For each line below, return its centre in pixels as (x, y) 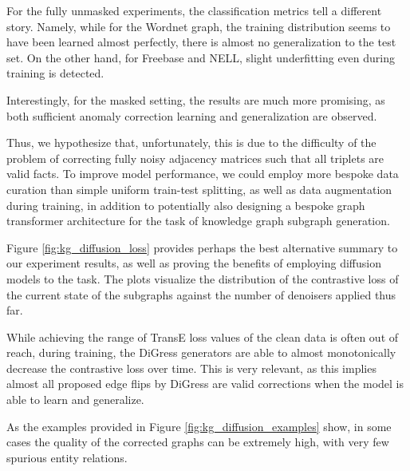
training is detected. (55, 73)
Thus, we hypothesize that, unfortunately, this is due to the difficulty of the (191, 142)
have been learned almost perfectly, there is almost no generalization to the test (201, 42)
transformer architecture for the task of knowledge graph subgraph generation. (198, 221)
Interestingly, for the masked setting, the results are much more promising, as (196, 99)
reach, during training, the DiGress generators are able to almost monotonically (201, 352)
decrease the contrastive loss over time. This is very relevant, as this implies (191, 368)
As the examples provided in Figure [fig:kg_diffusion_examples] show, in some (199, 426)
